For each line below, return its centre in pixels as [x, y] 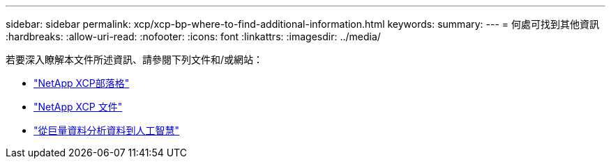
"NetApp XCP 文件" [78, 107]
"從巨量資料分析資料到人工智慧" [107, 130]
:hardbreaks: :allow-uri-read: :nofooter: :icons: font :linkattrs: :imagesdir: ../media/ [193, 36]
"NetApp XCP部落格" [82, 83]
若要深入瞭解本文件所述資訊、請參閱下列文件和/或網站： [135, 59]
